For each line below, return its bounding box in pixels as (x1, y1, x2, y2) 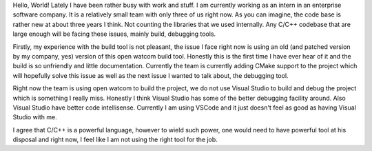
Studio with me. (12, 113, 58, 121)
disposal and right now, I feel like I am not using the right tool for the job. (12, 135, 218, 144)
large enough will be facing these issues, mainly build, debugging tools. (12, 30, 216, 38)
